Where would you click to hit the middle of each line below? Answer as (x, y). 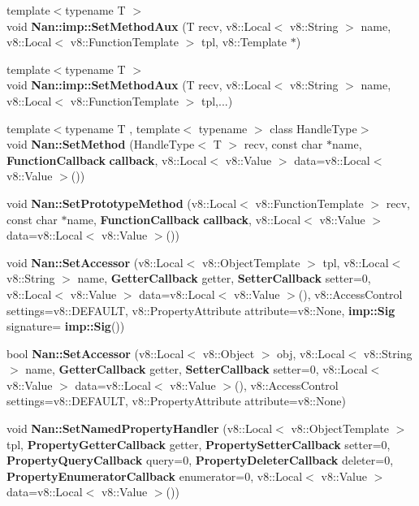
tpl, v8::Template (244, 42)
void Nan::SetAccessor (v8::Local (95, 262)
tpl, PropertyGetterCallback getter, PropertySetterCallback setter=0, (199, 444)
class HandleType (313, 128)
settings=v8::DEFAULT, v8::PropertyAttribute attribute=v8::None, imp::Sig (201, 310)
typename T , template (123, 128)
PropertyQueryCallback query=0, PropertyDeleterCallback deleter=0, (200, 460)
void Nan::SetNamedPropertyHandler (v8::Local (140, 428)
